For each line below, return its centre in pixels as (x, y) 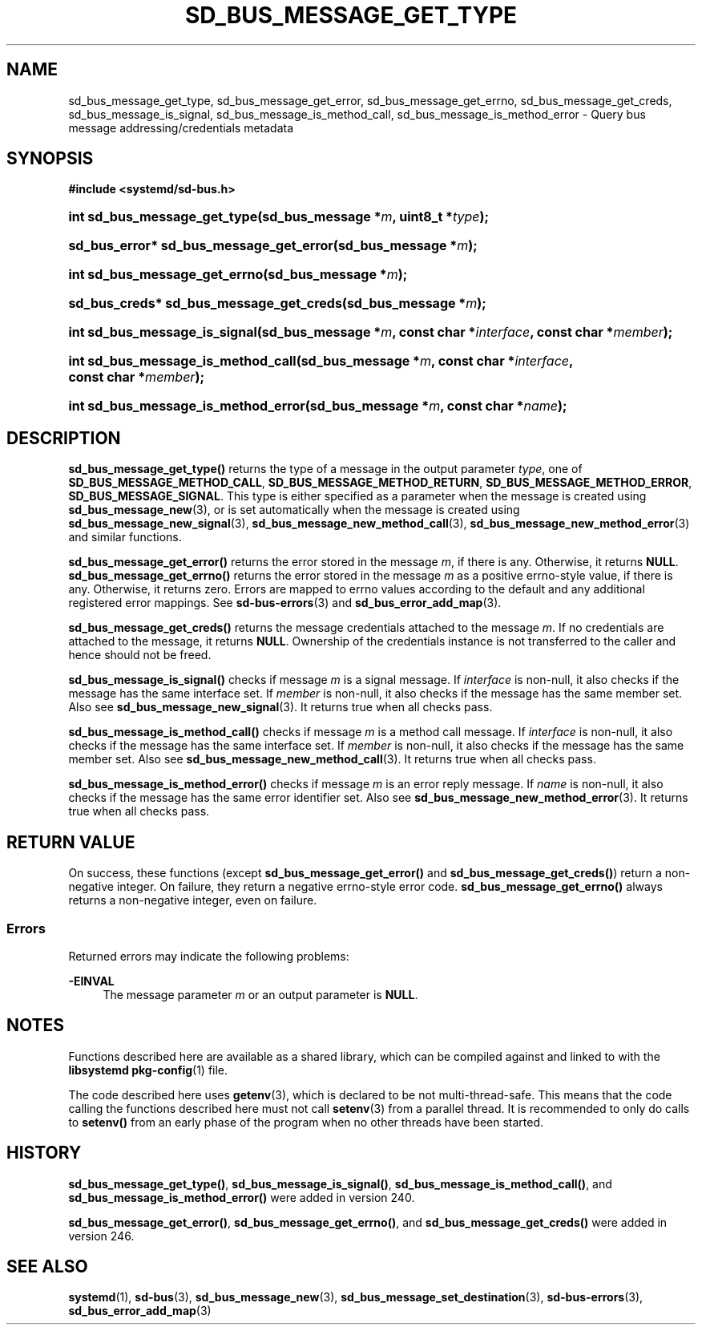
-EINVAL (91, 981)
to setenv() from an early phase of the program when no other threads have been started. (306, 1122)
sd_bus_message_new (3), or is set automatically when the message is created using (294, 510)
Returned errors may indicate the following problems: (209, 956)
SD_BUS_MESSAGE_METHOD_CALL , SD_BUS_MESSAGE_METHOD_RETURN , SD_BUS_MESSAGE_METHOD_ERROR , (380, 483)
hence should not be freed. (140, 655)
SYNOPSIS (50, 159)
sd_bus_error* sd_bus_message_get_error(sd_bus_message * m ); (273, 246)
